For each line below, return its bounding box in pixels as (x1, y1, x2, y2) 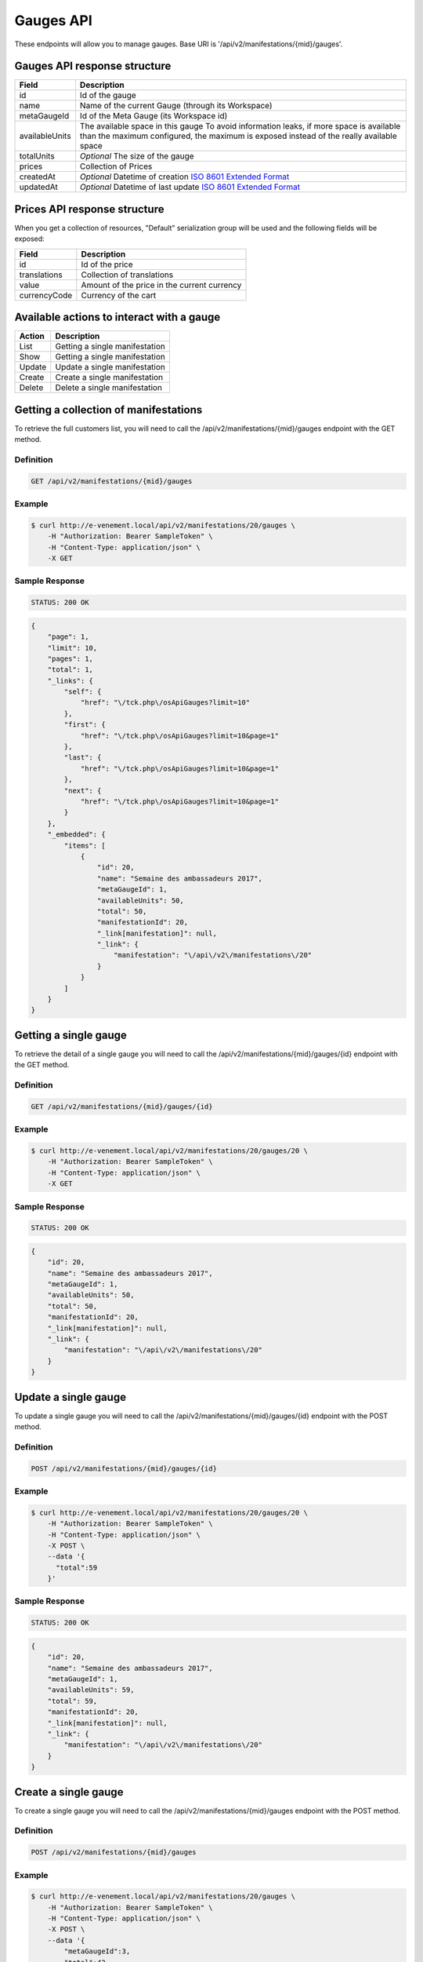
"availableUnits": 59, (47, 1686, 135, 1694)
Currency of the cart (81, 290, 157, 301)
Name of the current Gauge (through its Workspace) (79, 100, 273, 111)
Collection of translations (81, 269, 174, 280)
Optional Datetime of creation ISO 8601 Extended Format (79, 171, 290, 182)
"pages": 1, (47, 654, 94, 663)
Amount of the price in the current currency (81, 279, 242, 290)
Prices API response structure (14, 202, 164, 216)
